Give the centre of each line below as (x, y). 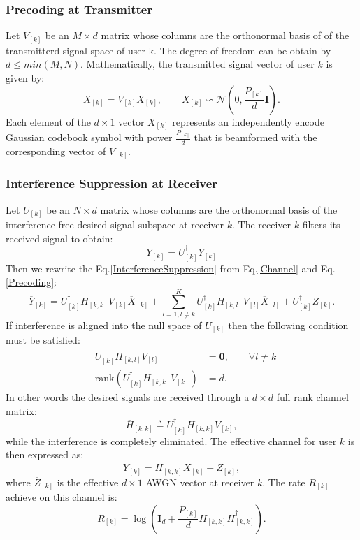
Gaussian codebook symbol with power (89, 137)
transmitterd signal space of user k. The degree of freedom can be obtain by (168, 50)
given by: (25, 77)
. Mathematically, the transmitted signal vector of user (197, 64)
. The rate (284, 482)
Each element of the (48, 121)
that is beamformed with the (255, 137)
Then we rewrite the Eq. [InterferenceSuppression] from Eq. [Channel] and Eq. (171, 268)
